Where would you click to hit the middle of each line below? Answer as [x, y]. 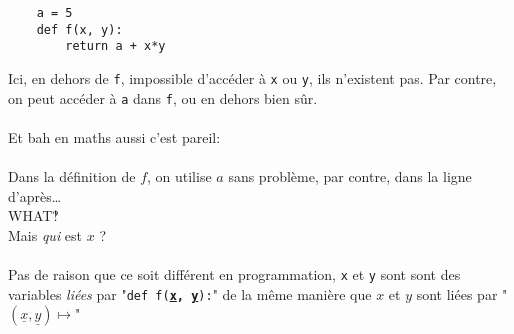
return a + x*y [115, 46]
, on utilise [179, 176]
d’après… [35, 195]
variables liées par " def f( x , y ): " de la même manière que [190, 293]
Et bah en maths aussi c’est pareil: [114, 136]
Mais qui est [45, 234]
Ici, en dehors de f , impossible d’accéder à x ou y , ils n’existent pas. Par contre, [252, 77]
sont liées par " [462, 293]
